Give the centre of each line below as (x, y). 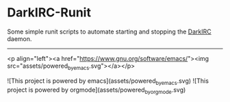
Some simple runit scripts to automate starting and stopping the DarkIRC (109, 31)
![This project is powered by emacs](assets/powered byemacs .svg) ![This (108, 81)
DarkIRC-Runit (49, 13)
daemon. (20, 38)
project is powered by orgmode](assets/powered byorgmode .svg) (97, 90)
